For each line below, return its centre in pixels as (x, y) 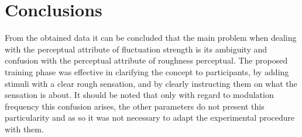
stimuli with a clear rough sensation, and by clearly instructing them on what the (151, 83)
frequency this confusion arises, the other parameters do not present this (135, 106)
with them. (24, 129)
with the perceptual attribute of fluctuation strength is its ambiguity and (136, 49)
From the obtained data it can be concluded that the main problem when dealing (151, 38)
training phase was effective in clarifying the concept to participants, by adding (147, 71)
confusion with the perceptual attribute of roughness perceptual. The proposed (146, 60)
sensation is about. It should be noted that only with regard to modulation (139, 95)
